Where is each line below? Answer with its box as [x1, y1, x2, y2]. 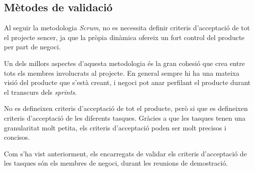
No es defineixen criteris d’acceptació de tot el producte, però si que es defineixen [4, 103, 248, 113]
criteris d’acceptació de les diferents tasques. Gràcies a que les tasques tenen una [4, 112, 246, 123]
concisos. [4, 132, 30, 142]
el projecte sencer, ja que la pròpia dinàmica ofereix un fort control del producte [4, 32, 245, 42]
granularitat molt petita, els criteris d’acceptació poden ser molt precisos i [4, 122, 227, 132]
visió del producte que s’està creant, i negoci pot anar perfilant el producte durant [4, 77, 251, 87]
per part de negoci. [4, 42, 61, 52]
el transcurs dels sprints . [4, 86, 77, 97]
